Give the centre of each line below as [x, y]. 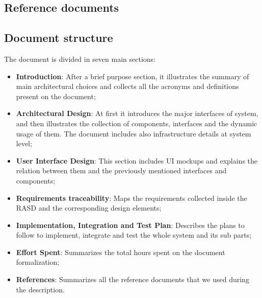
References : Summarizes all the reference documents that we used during [133, 279]
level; [24, 143]
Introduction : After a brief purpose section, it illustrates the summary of [133, 76]
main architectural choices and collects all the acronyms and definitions [127, 86]
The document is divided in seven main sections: [80, 59]
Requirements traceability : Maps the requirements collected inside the [132, 198]
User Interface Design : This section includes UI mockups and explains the [137, 160]
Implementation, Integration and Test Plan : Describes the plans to [130, 225]
